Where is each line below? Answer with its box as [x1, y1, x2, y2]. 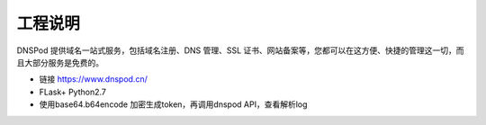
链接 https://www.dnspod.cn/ [39, 74, 148, 85]
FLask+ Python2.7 [39, 86, 107, 97]
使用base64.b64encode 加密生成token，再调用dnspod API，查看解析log [39, 99, 308, 110]
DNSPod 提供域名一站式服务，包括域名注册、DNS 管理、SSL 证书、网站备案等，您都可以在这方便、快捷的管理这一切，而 [16, 45, 464, 56]
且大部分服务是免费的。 [16, 57, 103, 67]
